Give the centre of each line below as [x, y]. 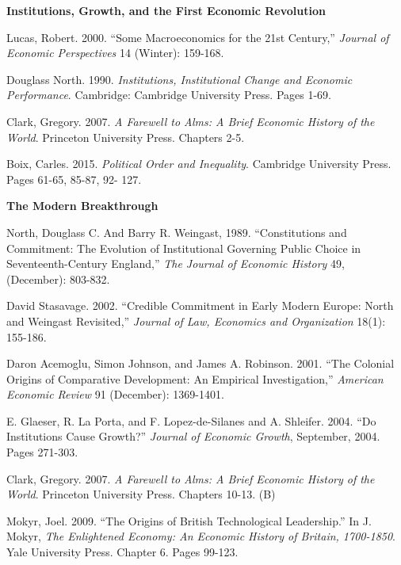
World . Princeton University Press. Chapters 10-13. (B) [141, 494]
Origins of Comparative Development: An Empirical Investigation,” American [195, 378]
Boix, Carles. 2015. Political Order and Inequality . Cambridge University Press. [199, 164]
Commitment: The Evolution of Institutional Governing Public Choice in [184, 248]
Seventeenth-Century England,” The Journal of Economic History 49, [176, 263]
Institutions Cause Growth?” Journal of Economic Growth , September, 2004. [193, 436]
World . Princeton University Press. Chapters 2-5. [126, 137]
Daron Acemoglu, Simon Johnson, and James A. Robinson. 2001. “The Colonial [200, 363]
